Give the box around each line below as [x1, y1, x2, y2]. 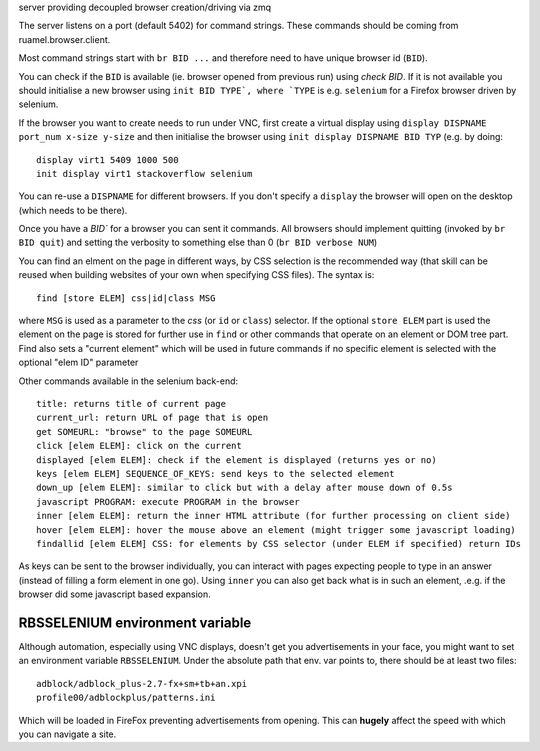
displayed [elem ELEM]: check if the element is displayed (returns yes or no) [36, 454, 437, 465]
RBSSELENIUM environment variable [18, 614, 252, 631]
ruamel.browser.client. [18, 33, 111, 45]
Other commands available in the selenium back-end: [18, 375, 239, 387]
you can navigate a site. [18, 728, 117, 740]
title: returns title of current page [36, 398, 227, 409]
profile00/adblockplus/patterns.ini [36, 692, 216, 704]
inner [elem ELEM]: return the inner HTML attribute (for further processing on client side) [36, 510, 511, 522]
